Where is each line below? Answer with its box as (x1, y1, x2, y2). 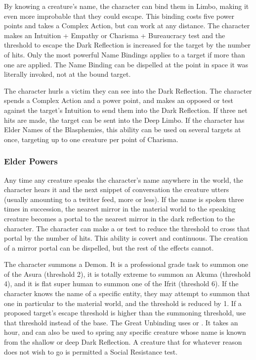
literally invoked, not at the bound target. (4, 69, 131, 79)
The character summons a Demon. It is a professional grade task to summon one (4, 259, 249, 269)
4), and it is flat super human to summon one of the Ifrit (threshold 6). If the (4, 278, 239, 289)
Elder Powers (4, 155, 58, 167)
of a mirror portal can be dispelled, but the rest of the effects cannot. (4, 242, 214, 253)
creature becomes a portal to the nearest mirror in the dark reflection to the (4, 213, 235, 223)
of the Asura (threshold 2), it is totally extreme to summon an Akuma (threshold (4, 268, 251, 279)
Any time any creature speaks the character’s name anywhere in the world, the (4, 174, 243, 185)
